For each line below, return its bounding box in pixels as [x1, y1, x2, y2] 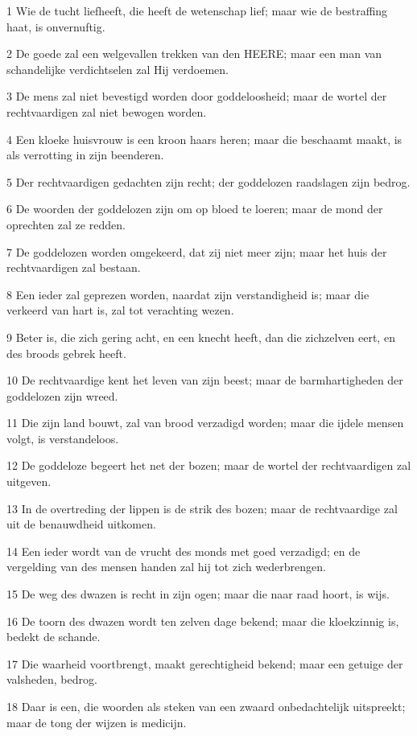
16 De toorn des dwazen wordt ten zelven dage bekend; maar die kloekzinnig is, [6, 612, 399, 629]
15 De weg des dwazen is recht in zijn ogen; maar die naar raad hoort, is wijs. [6, 586, 390, 602]
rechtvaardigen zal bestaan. [6, 259, 141, 276]
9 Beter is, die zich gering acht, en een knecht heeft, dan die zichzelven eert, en [6, 328, 395, 345]
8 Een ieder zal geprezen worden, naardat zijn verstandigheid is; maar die [6, 286, 370, 302]
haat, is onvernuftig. [6, 18, 105, 35]
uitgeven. [6, 473, 52, 490]
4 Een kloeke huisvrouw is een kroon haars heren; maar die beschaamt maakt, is [6, 130, 403, 147]
